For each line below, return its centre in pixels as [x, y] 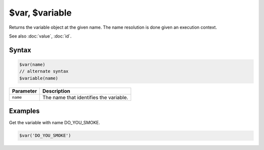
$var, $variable [40, 13]
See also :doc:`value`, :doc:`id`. [40, 36]
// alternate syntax [44, 71]
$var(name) [32, 64]
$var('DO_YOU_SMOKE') [45, 136]
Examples [24, 111]
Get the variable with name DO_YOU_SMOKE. [55, 123]
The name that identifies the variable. [85, 97]
